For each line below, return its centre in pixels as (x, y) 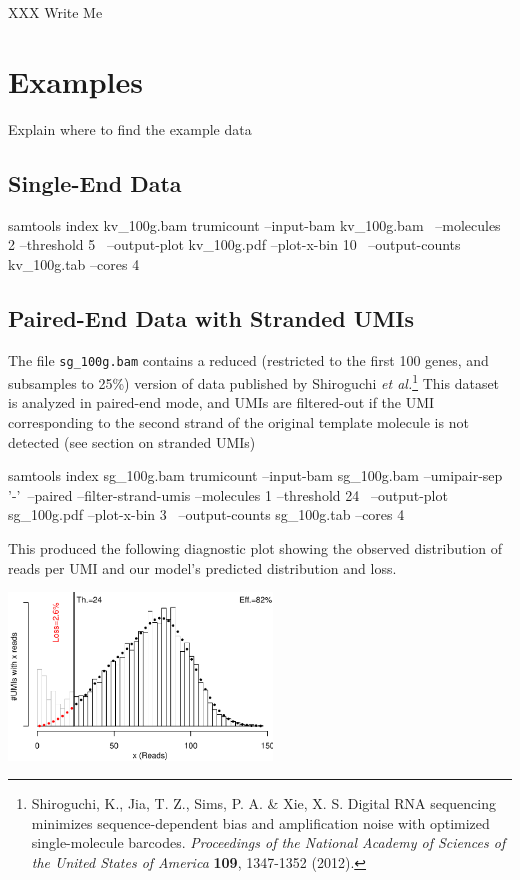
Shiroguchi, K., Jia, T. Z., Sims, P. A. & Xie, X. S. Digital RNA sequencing (263, 803)
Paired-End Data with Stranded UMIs (211, 317)
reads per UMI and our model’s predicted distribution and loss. (202, 567)
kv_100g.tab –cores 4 (74, 263)
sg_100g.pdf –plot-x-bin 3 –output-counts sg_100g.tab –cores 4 (206, 514)
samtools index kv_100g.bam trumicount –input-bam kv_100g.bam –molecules (254, 224)
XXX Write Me (55, 12)
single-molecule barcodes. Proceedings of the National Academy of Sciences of (268, 842)
